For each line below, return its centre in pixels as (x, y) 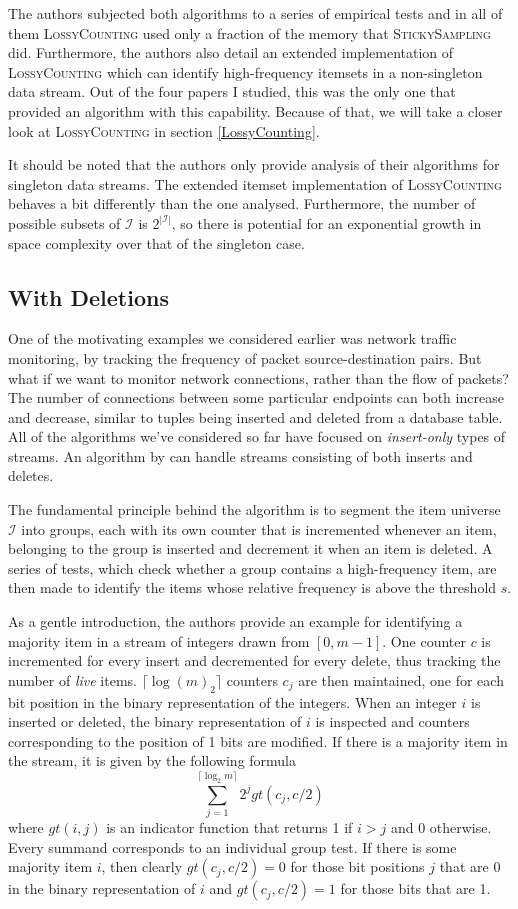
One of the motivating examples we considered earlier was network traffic (232, 338)
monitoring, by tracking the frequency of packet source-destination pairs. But (245, 357)
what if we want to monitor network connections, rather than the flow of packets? (258, 377)
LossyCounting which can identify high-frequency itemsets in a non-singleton (245, 71)
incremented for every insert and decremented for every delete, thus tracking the (254, 660)
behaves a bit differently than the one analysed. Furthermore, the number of (242, 203)
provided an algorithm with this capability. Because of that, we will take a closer (255, 110)
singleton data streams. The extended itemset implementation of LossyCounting (255, 183)
